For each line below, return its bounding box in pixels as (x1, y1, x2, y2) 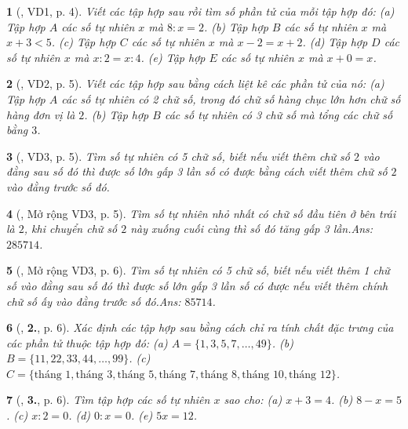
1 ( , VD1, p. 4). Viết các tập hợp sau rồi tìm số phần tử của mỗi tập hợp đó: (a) (6, 3, 395, 19)
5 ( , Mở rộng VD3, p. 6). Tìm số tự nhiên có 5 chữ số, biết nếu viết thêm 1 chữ (6, 262, 390, 278)
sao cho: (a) (224, 391, 282, 408)
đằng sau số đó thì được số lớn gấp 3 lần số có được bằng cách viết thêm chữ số (6, 163, 388, 180)
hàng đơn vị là (6, 106, 75, 122)
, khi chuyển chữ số (24, 220, 118, 237)
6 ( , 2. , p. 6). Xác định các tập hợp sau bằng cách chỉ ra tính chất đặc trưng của (6, 319, 394, 336)
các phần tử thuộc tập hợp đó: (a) (6, 334, 168, 351)
